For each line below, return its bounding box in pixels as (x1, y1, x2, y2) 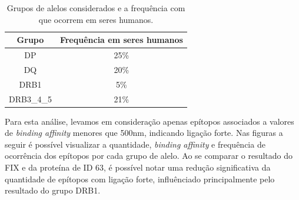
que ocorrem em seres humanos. (38, 13, 154, 25)
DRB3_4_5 (9, 92, 52, 105)
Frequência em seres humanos (59, 34, 183, 46)
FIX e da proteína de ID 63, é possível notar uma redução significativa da (5, 161, 271, 174)
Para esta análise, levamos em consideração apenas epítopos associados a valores (5, 115, 294, 127)
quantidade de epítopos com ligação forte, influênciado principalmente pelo (5, 172, 275, 185)
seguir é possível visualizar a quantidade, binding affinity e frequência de (5, 138, 265, 150)
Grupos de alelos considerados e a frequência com (6, 2, 185, 14)
